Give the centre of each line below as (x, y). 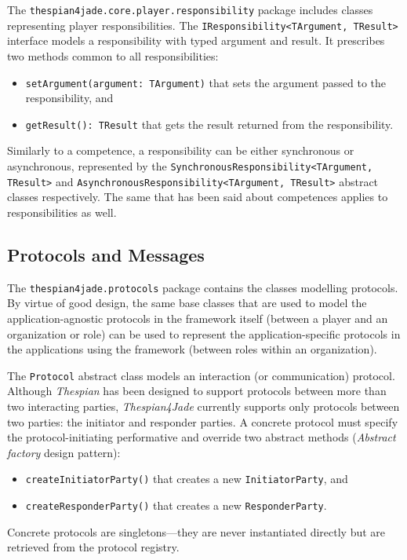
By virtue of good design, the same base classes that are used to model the (187, 303)
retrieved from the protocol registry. (93, 547)
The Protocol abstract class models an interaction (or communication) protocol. (201, 375)
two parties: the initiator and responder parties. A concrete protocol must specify (203, 421)
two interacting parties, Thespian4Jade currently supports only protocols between (203, 406)
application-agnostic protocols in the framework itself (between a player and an (198, 318)
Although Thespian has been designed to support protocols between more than (197, 391)
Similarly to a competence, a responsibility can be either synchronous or (181, 150)
